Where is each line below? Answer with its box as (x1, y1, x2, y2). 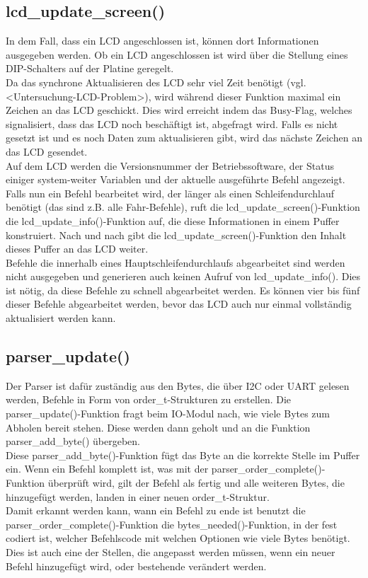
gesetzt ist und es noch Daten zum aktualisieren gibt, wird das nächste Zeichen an (6, 130, 362, 145)
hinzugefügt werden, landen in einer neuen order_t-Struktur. (6, 489, 270, 504)
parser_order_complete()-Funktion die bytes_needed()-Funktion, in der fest (6, 516, 338, 531)
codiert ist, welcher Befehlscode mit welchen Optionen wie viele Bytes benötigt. (6, 531, 350, 545)
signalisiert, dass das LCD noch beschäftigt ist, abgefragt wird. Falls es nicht (6, 116, 338, 131)
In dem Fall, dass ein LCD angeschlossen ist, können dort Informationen (6, 33, 319, 48)
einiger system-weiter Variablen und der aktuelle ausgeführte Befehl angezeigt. (6, 172, 345, 187)
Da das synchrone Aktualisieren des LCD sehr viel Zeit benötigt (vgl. (6, 74, 306, 89)
